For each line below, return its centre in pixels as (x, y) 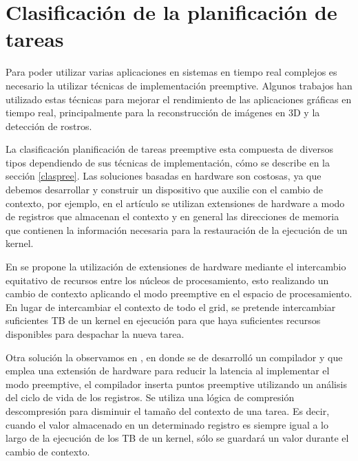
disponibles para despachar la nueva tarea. (95, 334)
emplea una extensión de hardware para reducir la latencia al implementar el (168, 371)
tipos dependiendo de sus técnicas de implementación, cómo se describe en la (168, 162)
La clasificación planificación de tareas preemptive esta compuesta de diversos (169, 149)
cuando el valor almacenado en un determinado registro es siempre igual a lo (167, 424)
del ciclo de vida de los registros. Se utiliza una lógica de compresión (150, 397)
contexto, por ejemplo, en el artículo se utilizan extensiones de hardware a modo (175, 203)
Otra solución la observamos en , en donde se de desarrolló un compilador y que (174, 357)
